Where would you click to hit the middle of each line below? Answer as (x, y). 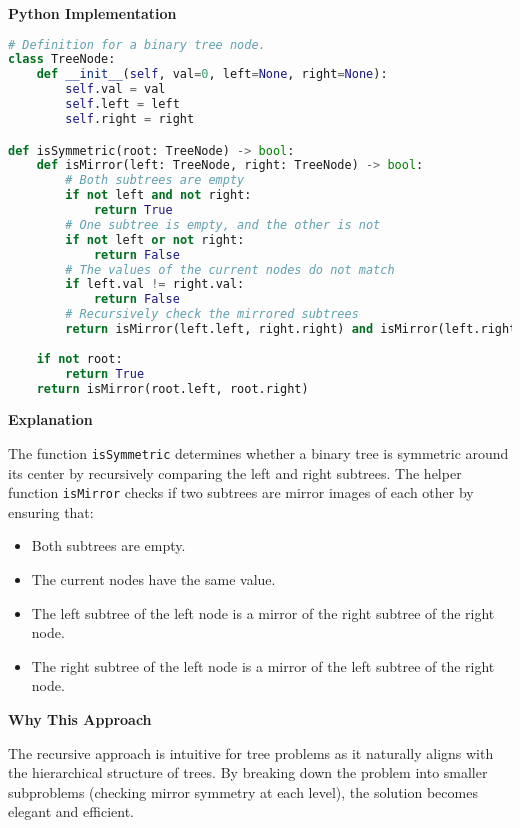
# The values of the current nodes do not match (230, 269)
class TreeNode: (62, 59)
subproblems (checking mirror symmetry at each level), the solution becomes (243, 791)
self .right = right (130, 118)
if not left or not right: (155, 239)
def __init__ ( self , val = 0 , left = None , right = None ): (212, 74)
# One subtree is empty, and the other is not (223, 224)
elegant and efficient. (71, 811)
